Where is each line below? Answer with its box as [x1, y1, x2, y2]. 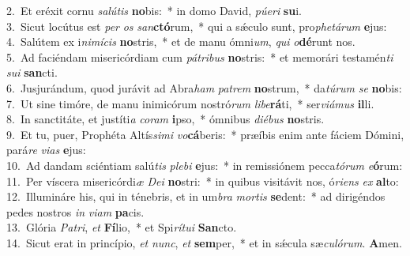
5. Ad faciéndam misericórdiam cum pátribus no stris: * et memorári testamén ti [6, 48, 393, 65]
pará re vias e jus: [6, 141, 86, 158]
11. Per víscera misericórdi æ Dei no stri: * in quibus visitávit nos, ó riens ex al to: [6, 172, 399, 189]
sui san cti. [6, 64, 58, 81]
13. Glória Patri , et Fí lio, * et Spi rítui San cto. [6, 219, 237, 235]
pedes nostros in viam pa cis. [6, 203, 145, 220]
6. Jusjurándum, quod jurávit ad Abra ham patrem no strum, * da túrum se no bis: [6, 79, 402, 96]
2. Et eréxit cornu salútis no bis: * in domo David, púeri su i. [6, 2, 302, 18]
